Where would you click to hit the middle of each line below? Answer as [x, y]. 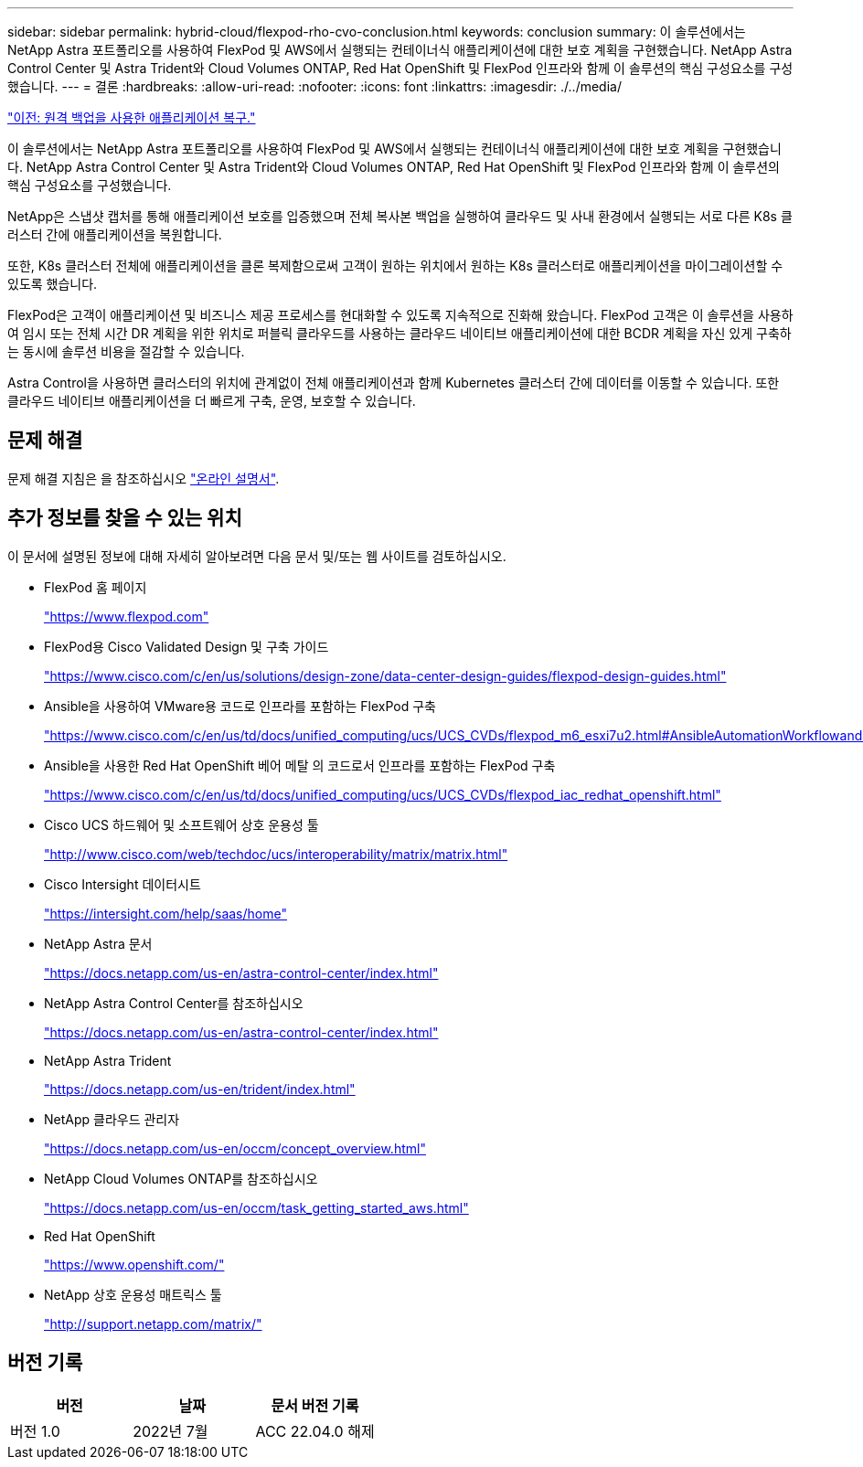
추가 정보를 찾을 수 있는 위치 [125, 518]
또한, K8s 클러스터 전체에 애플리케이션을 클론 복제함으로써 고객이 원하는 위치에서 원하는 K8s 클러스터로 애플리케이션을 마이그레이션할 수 [395, 266]
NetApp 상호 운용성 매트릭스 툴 [133, 1294]
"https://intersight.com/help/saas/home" [165, 913]
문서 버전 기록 [315, 1405]
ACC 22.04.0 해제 [315, 1431]
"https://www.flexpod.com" [127, 616]
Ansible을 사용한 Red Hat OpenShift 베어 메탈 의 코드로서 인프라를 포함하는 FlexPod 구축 [300, 765]
